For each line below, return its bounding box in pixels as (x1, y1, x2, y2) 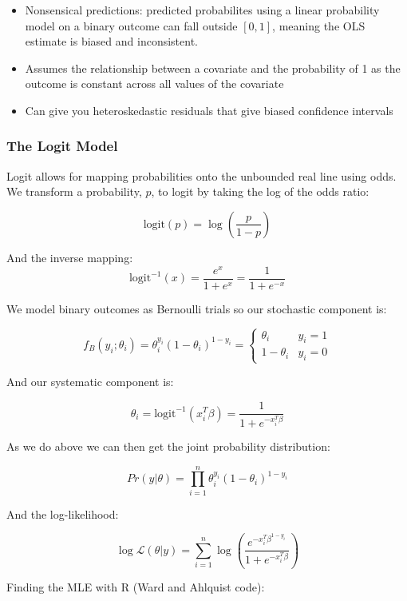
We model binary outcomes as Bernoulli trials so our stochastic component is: (6, 300, 387, 316)
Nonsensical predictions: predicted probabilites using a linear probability (25, 2, 380, 18)
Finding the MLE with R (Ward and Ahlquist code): (6, 579, 265, 595)
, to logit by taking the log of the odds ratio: (151, 183, 369, 200)
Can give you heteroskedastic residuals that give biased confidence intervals (25, 101, 393, 118)
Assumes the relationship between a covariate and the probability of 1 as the (25, 59, 401, 76)
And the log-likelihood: (6, 505, 119, 522)
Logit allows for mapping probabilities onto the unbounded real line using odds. (6, 167, 397, 184)
